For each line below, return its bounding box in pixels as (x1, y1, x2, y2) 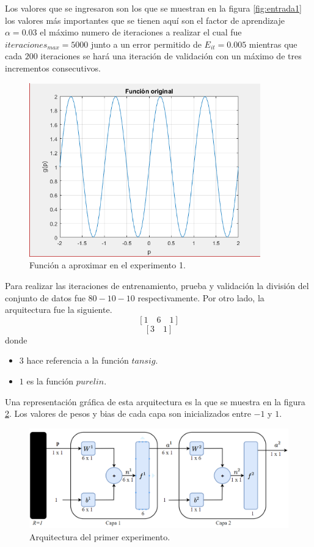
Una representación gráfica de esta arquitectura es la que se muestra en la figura (5, 395, 305, 408)
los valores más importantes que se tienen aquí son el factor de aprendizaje (5, 13, 285, 26)
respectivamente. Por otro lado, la (137, 291, 265, 304)
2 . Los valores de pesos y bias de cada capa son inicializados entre (5, 407, 251, 420)
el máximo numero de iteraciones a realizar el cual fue (40, 26, 242, 39)
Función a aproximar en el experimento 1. (29, 259, 186, 271)
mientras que (249, 37, 298, 50)
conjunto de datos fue (5, 291, 86, 304)
